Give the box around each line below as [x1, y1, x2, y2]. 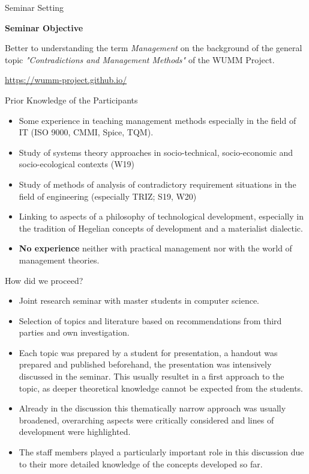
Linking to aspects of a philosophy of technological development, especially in [19, 210, 304, 223]
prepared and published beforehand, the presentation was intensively [19, 358, 272, 371]
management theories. [19, 253, 100, 266]
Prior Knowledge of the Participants [5, 93, 138, 106]
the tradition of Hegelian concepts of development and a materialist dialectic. [19, 221, 303, 234]
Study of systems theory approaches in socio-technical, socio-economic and [19, 146, 293, 158]
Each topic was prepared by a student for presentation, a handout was [19, 346, 278, 359]
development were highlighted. [19, 425, 131, 438]
